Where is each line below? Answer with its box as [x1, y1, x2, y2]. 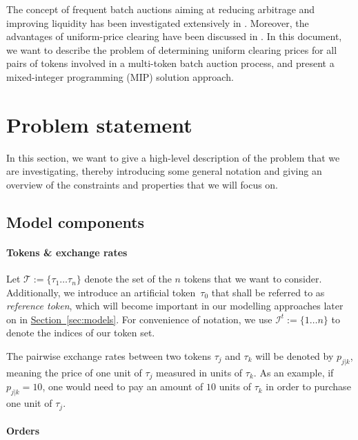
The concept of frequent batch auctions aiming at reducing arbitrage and [6, 2, 315, 16]
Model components [6, 211, 145, 232]
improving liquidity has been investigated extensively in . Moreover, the [6, 15, 309, 30]
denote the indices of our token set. [6, 325, 155, 340]
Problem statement [6, 110, 192, 138]
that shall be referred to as [211, 285, 325, 299]
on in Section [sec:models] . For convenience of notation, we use [6, 312, 272, 326]
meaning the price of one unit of [6, 365, 142, 379]
